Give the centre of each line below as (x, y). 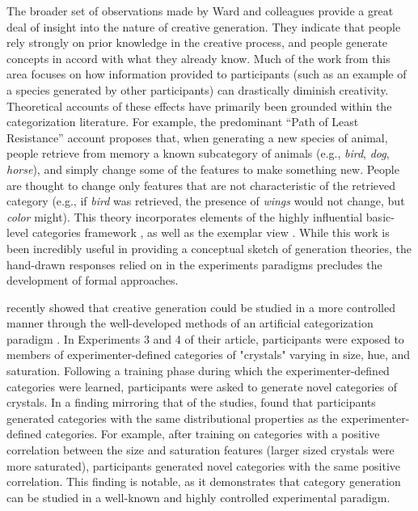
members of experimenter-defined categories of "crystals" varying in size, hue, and (209, 355)
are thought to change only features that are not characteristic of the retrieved (201, 185)
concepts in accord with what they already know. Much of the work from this (198, 58)
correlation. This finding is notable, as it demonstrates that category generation (204, 481)
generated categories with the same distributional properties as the (172, 418)
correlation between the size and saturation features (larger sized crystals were (201, 450)
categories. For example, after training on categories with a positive (213, 434)
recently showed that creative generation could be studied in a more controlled (201, 307)
